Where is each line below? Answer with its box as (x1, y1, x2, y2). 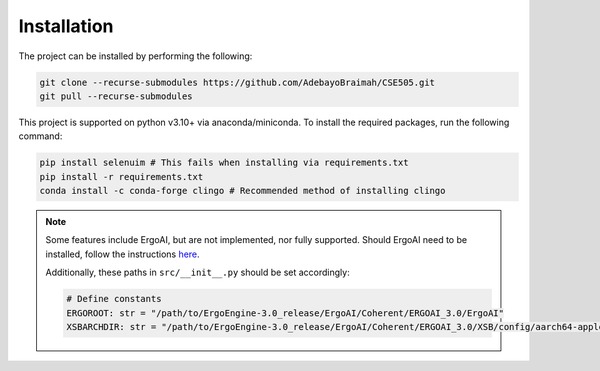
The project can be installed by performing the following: (18, 50, 253, 62)
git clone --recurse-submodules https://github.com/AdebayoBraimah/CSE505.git (39, 76, 435, 88)
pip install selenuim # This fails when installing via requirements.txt (39, 157, 409, 169)
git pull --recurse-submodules (39, 90, 194, 102)
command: (18, 130, 63, 142)
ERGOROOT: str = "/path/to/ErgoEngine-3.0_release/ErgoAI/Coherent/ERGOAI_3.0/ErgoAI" (66, 307, 505, 319)
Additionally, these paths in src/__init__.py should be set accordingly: (45, 266, 350, 279)
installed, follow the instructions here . (45, 248, 200, 260)
